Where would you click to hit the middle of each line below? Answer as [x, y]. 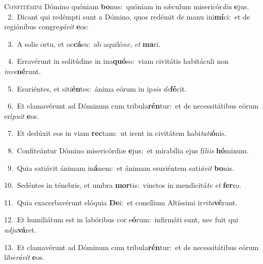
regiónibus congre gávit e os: [47, 27]
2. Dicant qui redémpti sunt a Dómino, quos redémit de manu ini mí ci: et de [129, 16]
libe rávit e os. [24, 257]
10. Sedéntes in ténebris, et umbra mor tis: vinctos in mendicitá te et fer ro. [123, 185]
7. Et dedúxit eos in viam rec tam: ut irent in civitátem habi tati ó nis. [117, 133]
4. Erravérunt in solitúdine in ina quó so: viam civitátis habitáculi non [118, 61]
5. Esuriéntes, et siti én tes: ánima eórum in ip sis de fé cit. [97, 88]
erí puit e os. [22, 116]
